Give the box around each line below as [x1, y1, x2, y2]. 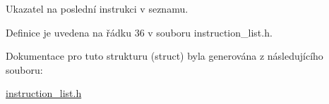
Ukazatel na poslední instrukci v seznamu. [6, 1, 189, 15]
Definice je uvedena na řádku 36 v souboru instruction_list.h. [6, 25, 273, 39]
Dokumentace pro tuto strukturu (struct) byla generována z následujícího [6, 48, 323, 63]
